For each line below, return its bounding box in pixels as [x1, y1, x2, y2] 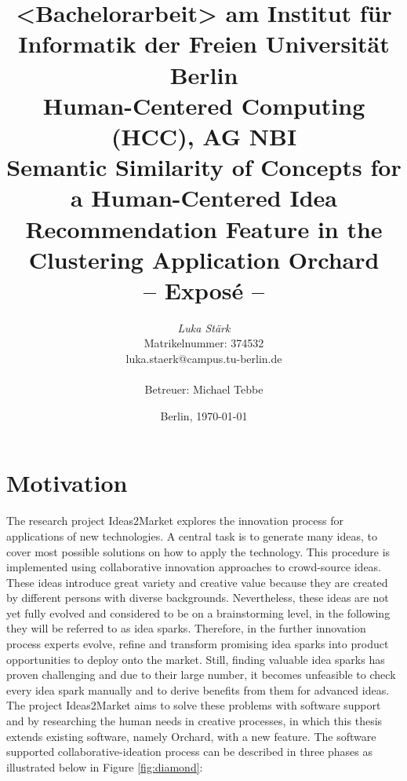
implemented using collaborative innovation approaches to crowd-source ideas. [6, 559, 382, 575]
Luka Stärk [177, 319, 231, 335]
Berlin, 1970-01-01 [160, 407, 248, 423]
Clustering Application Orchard [28, 243, 380, 275]
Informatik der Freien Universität [18, 27, 390, 60]
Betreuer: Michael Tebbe [144, 381, 263, 398]
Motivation [6, 467, 128, 499]
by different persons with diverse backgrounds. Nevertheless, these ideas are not [6, 589, 389, 606]
